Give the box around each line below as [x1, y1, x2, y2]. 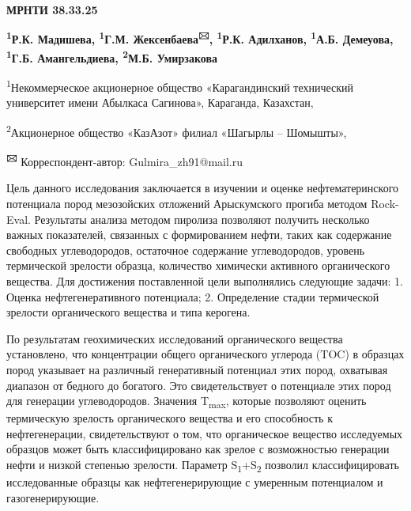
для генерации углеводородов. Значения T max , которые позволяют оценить [6, 392, 367, 411]
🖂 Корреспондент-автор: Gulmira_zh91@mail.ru [6, 151, 243, 169]
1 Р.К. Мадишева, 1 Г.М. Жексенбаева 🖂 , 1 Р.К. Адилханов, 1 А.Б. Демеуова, [6, 28, 394, 47]
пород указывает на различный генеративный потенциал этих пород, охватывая [6, 361, 388, 377]
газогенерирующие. [6, 489, 100, 505]
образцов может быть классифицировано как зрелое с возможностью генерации [6, 441, 390, 457]
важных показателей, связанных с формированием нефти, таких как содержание [6, 226, 392, 243]
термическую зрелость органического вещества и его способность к [6, 410, 333, 426]
